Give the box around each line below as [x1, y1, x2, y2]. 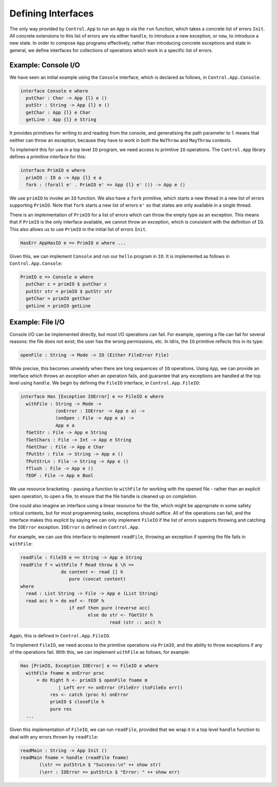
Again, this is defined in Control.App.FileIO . [9, 632, 110, 638]
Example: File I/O [9, 318, 65, 326]
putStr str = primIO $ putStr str [26, 288, 113, 294]
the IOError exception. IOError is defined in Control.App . [9, 524, 140, 530]
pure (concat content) [69, 576, 126, 582]
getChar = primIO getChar [26, 296, 91, 302]
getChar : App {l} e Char [26, 109, 91, 115]
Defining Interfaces [9, 8, 94, 19]
